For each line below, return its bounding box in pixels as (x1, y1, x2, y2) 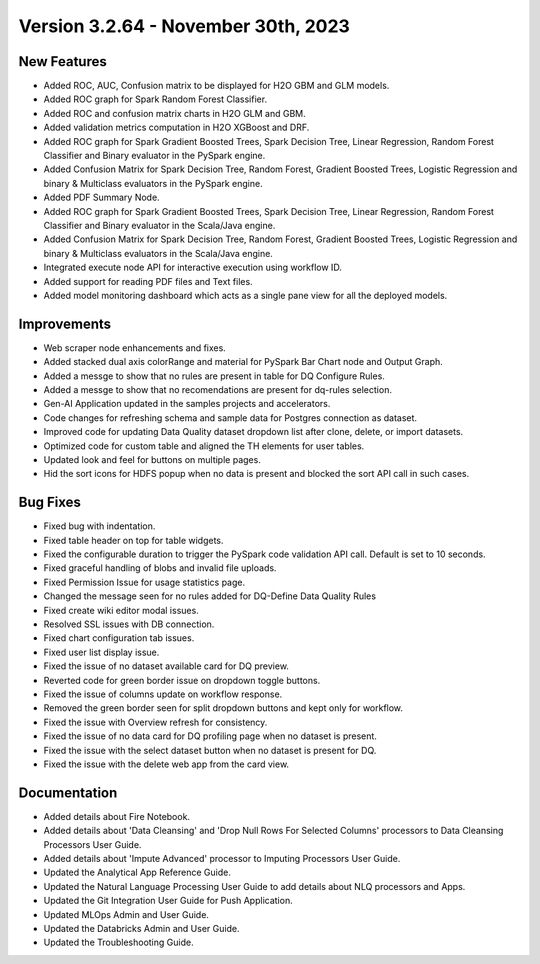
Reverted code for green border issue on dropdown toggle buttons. (43, 674, 321, 686)
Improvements (18, 315, 112, 332)
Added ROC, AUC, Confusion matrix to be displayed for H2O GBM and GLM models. (43, 80, 390, 92)
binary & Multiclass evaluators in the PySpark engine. (43, 177, 264, 189)
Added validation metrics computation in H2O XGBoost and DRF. (43, 121, 310, 134)
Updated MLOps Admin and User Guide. (43, 908, 210, 920)
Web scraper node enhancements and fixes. (43, 341, 227, 354)
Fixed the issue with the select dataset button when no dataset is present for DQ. (43, 744, 377, 756)
